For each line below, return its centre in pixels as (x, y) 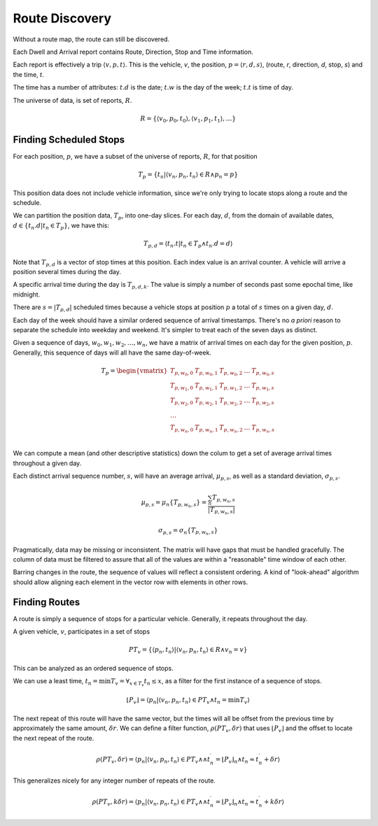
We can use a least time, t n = (55, 682)
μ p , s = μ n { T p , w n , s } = (174, 504)
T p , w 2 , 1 (206, 402)
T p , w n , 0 (182, 429)
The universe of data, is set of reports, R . (72, 100)
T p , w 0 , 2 (231, 372)
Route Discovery (62, 18)
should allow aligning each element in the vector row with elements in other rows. (131, 582)
